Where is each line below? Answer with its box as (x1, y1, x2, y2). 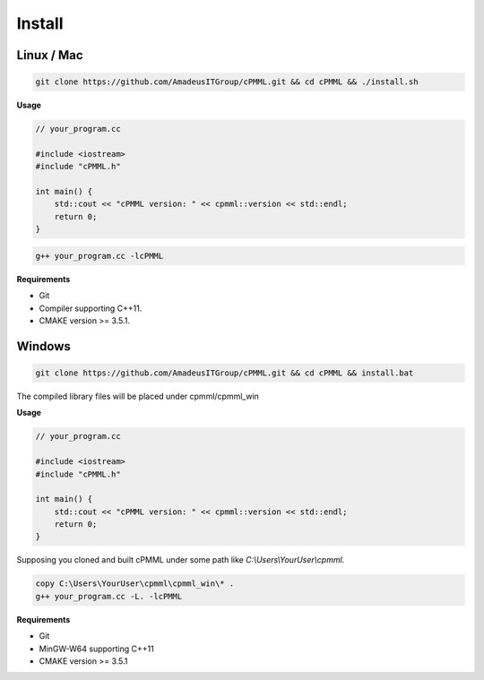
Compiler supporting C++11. (39, 303, 143, 314)
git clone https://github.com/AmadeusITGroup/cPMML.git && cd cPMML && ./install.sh (35, 77, 419, 87)
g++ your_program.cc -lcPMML (35, 251, 164, 261)
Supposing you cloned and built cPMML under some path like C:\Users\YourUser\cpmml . (16, 555, 345, 565)
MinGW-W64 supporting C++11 (39, 643, 154, 654)
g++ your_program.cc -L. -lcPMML (35, 591, 183, 601)
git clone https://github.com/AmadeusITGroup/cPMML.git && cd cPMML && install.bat (35, 367, 414, 378)
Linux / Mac (16, 47, 84, 63)
